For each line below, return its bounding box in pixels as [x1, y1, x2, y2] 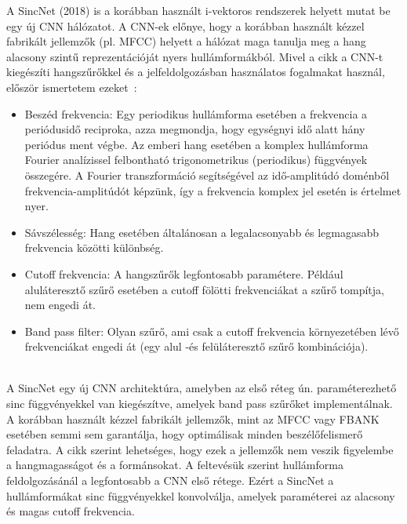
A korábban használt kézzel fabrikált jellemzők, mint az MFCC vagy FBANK [6, 410, 380, 427]
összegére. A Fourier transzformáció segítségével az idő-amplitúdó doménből [24, 166, 390, 183]
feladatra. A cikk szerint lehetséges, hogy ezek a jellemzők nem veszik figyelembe [6, 441, 394, 457]
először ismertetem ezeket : [6, 78, 137, 95]
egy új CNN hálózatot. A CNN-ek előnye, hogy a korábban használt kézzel [6, 17, 365, 34]
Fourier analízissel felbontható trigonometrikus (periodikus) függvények [24, 151, 368, 168]
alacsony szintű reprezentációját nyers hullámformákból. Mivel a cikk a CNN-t [6, 48, 383, 64]
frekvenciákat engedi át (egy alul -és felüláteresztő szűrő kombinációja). [24, 338, 369, 355]
